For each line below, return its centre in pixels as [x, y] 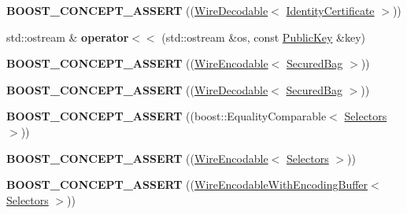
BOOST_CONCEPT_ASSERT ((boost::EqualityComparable [166, 116]
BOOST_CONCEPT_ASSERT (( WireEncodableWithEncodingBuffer [187, 184]
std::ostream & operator [68, 37]
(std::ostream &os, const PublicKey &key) [264, 37]
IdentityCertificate [330, 10]
